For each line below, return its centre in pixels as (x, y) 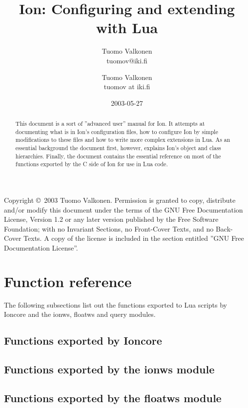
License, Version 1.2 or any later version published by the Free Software (111, 219)
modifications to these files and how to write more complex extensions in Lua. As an (123, 140)
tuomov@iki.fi (127, 60)
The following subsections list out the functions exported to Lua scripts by (115, 304)
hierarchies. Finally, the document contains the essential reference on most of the (118, 156)
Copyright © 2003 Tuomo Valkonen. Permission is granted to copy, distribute (120, 200)
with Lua (127, 28)
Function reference (68, 281)
